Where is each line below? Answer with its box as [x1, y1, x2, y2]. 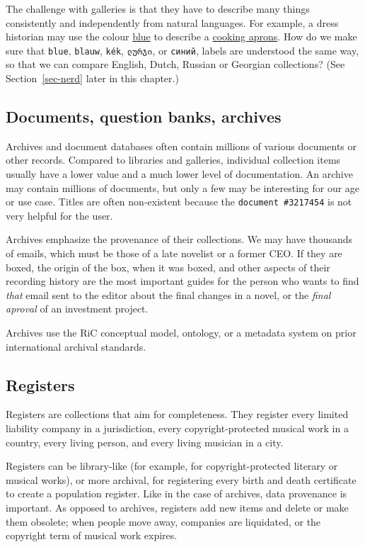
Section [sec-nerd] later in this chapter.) [6, 71, 179, 86]
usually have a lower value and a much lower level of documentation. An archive [6, 167, 353, 181]
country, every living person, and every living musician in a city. [6, 434, 284, 449]
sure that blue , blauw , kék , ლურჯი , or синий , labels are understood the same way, [6, 43, 359, 57]
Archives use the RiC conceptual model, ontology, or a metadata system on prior [6, 325, 357, 340]
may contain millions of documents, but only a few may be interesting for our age [6, 180, 360, 195]
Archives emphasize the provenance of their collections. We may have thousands [6, 232, 353, 247]
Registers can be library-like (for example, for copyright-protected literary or [6, 458, 338, 473]
